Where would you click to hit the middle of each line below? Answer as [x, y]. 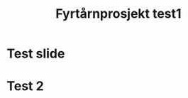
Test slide [36, 54]
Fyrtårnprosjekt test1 [118, 14]
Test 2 [25, 86]
